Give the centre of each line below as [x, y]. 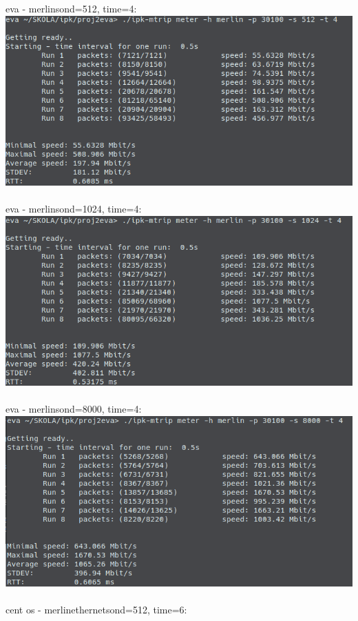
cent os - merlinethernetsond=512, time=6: [96, 610]
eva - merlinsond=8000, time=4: [74, 409]
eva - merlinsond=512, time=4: [71, 8]
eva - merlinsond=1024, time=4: [74, 208]
